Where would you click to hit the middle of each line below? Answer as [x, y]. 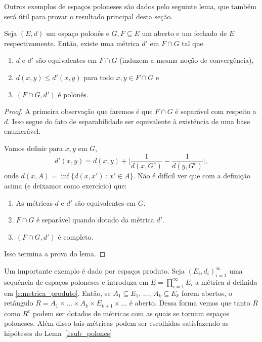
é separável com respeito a [216, 111]
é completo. [76, 236]
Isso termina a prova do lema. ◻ [55, 254]
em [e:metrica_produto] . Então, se [57, 293]
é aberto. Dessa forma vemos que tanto [190, 303]
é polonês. [73, 94]
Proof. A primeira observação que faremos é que [78, 111]
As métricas [34, 202]
